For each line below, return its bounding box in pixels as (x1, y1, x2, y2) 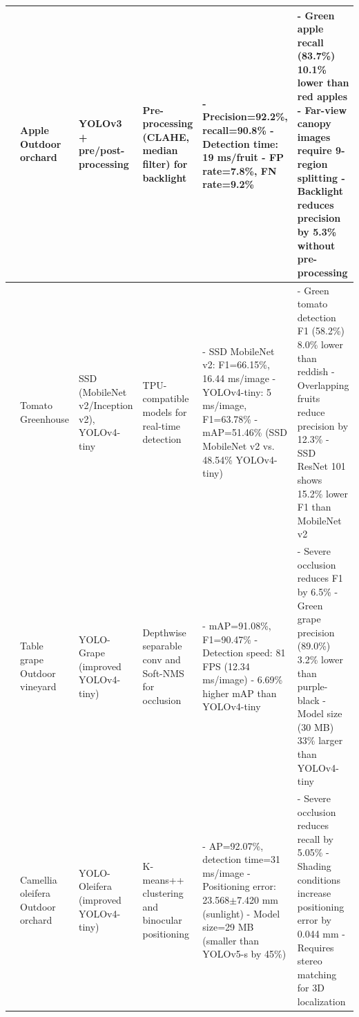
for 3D (297, 980, 324, 995)
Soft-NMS (142, 665, 184, 680)
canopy (297, 116, 331, 131)
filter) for (142, 157, 188, 171)
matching (297, 967, 337, 981)
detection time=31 (202, 852, 281, 866)
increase (297, 886, 331, 900)
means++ (142, 872, 184, 886)
